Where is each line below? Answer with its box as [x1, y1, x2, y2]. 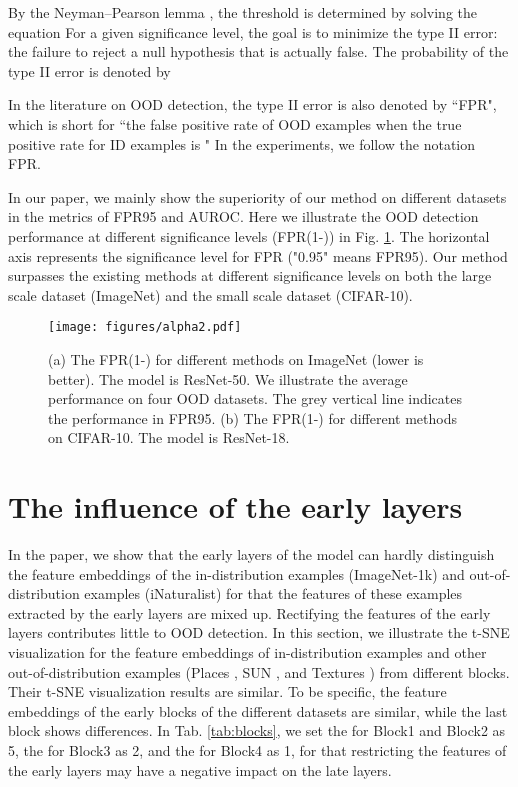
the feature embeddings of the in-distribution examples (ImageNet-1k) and [8, 563, 465, 584]
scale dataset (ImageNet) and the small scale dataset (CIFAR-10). [8, 284, 413, 305]
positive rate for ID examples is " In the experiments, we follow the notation [8, 133, 476, 154]
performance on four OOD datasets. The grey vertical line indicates [48, 388, 463, 409]
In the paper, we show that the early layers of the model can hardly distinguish [8, 544, 495, 565]
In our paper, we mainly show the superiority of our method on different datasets [8, 186, 507, 207]
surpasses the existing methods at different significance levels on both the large [8, 265, 492, 286]
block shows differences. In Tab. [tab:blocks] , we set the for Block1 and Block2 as [8, 720, 506, 741]
